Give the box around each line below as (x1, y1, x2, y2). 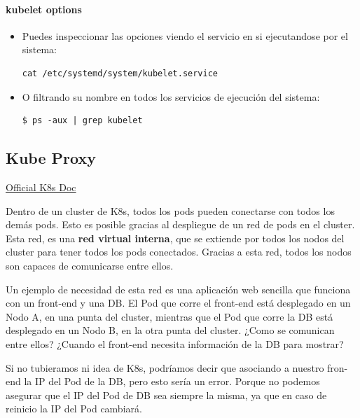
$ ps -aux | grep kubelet (22, 116, 143, 126)
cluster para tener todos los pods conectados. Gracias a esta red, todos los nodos (6, 244, 352, 259)
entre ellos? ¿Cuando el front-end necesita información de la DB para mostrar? (6, 336, 344, 351)
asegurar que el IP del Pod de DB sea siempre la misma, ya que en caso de (6, 387, 327, 402)
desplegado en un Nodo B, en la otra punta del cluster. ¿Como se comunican (6, 323, 335, 337)
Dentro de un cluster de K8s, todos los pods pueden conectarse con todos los (6, 203, 335, 218)
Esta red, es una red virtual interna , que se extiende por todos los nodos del (6, 230, 345, 245)
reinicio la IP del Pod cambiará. (6, 401, 142, 416)
